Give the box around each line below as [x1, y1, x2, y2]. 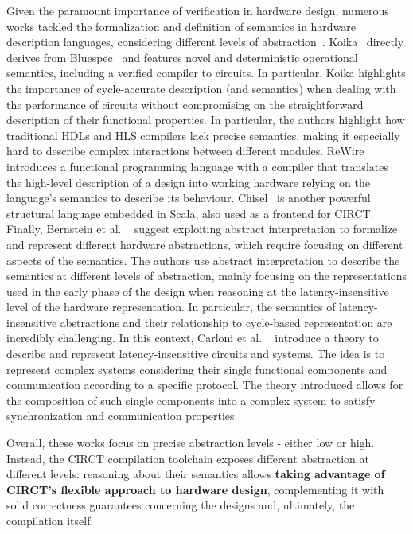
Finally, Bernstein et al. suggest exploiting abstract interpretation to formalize [6, 220, 398, 237]
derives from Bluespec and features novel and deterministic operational [6, 49, 358, 65]
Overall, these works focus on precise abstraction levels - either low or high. [6, 435, 375, 451]
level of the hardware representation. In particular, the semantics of [6, 298, 336, 315]
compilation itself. [6, 513, 94, 528]
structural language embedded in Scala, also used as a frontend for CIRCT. [6, 205, 374, 221]
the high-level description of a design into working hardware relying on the [6, 173, 370, 190]
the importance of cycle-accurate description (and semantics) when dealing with [6, 80, 396, 96]
